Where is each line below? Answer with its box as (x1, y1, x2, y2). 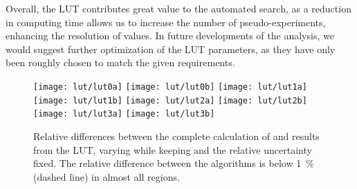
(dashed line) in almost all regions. (33, 169, 180, 183)
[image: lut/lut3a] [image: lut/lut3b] (33, 109, 215, 119)
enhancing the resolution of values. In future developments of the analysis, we (6, 28, 334, 43)
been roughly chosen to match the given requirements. (6, 55, 235, 70)
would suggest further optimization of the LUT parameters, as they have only (6, 41, 336, 56)
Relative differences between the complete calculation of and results (33, 128, 320, 143)
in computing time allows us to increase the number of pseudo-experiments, (6, 14, 326, 29)
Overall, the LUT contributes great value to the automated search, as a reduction (6, 1, 351, 15)
